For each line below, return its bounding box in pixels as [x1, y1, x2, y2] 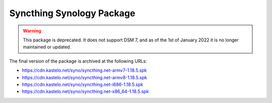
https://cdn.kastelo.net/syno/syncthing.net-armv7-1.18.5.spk [22, 67, 147, 73]
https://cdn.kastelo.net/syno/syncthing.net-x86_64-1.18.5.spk [22, 88, 149, 94]
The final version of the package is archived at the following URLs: [9, 58, 147, 64]
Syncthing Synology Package [9, 8, 135, 19]
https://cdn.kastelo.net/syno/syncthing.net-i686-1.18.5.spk [22, 81, 144, 87]
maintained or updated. [23, 44, 72, 50]
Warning [23, 28, 41, 34]
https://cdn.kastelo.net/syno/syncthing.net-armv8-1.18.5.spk [22, 74, 148, 80]
